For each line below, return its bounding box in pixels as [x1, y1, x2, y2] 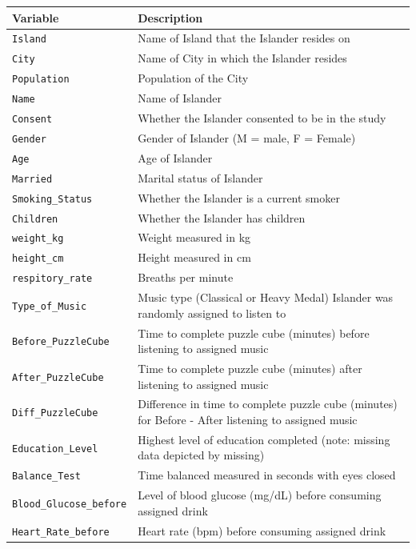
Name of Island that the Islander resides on [138, 30, 350, 46]
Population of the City [138, 70, 249, 86]
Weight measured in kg [138, 229, 251, 246]
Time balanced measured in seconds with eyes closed [138, 467, 396, 483]
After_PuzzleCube [12, 371, 104, 383]
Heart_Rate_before [12, 526, 110, 538]
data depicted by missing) [138, 447, 265, 463]
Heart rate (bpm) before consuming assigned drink [138, 522, 386, 539]
